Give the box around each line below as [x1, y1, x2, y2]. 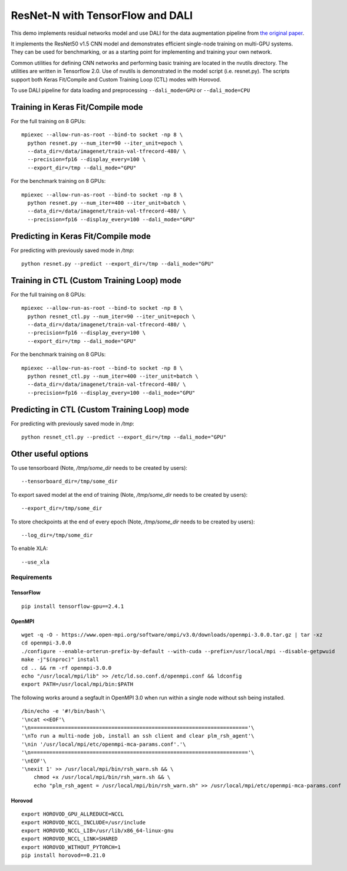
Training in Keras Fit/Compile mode [11, 102, 144, 112]
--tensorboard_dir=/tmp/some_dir [21, 478, 118, 485]
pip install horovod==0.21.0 [21, 852, 105, 859]
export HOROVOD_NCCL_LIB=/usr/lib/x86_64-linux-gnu [21, 827, 174, 834]
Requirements [11, 573, 52, 581]
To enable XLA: [11, 545, 48, 552]
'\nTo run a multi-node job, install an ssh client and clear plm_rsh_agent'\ [21, 732, 255, 739]
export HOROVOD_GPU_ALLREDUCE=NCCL [21, 811, 124, 817]
